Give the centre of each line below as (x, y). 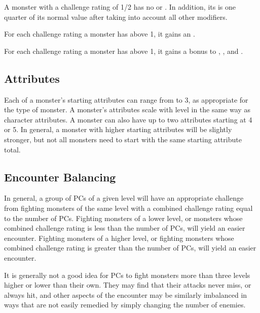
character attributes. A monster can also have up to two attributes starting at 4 (128, 119)
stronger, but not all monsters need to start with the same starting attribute (123, 139)
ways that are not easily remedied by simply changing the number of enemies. (125, 305)
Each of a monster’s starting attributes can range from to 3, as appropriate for (126, 99)
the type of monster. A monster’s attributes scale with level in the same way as (127, 109)
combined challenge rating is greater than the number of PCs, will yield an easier (130, 248)
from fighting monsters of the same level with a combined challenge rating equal (128, 208)
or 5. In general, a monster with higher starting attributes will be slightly (118, 129)
